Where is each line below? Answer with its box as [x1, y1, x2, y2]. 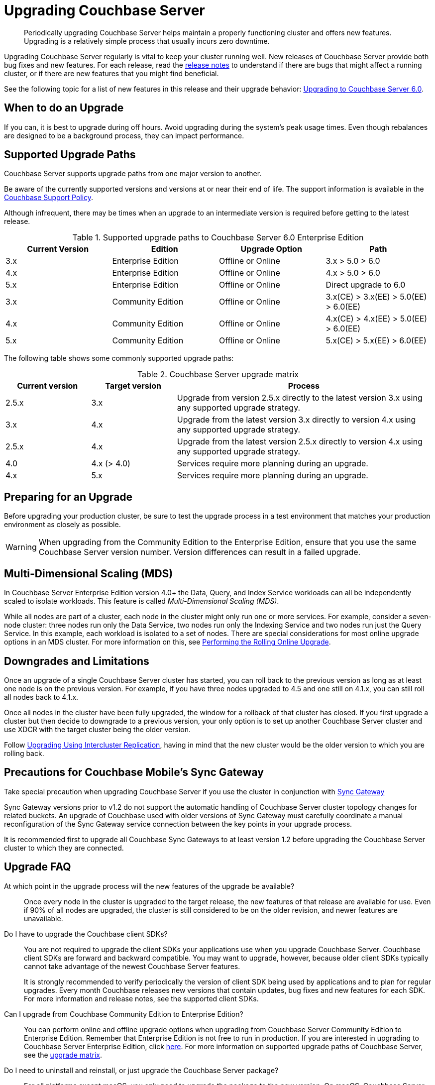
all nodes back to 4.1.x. [4, 692, 79, 701]
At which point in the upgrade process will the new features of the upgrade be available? [4, 881, 295, 890]
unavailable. [24, 914, 63, 923]
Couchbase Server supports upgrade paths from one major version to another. [4, 169, 262, 178]
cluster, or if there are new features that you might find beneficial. [4, 69, 219, 78]
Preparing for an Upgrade [4, 490, 133, 503]
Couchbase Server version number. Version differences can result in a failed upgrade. [38, 547, 361, 557]
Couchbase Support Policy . [4, 193, 94, 202]
